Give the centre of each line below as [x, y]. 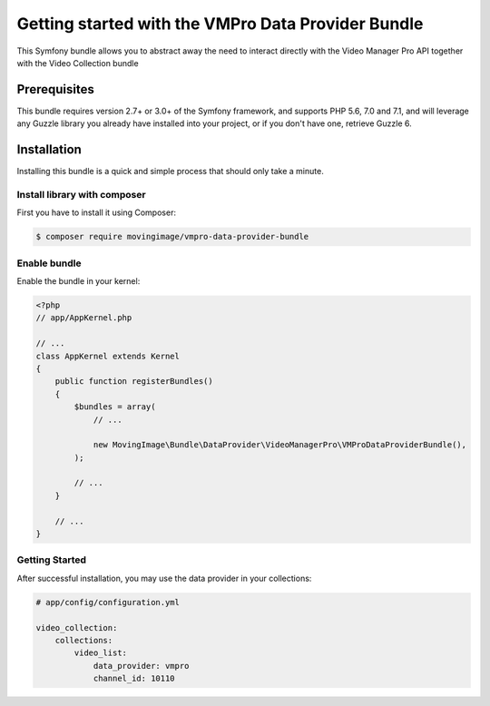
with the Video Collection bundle [78, 63]
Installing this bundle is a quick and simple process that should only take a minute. [170, 172]
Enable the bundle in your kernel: [78, 281]
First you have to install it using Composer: [97, 212]
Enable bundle [49, 263]
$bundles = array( [115, 407]
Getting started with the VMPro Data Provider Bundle [220, 24]
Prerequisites [55, 89]
